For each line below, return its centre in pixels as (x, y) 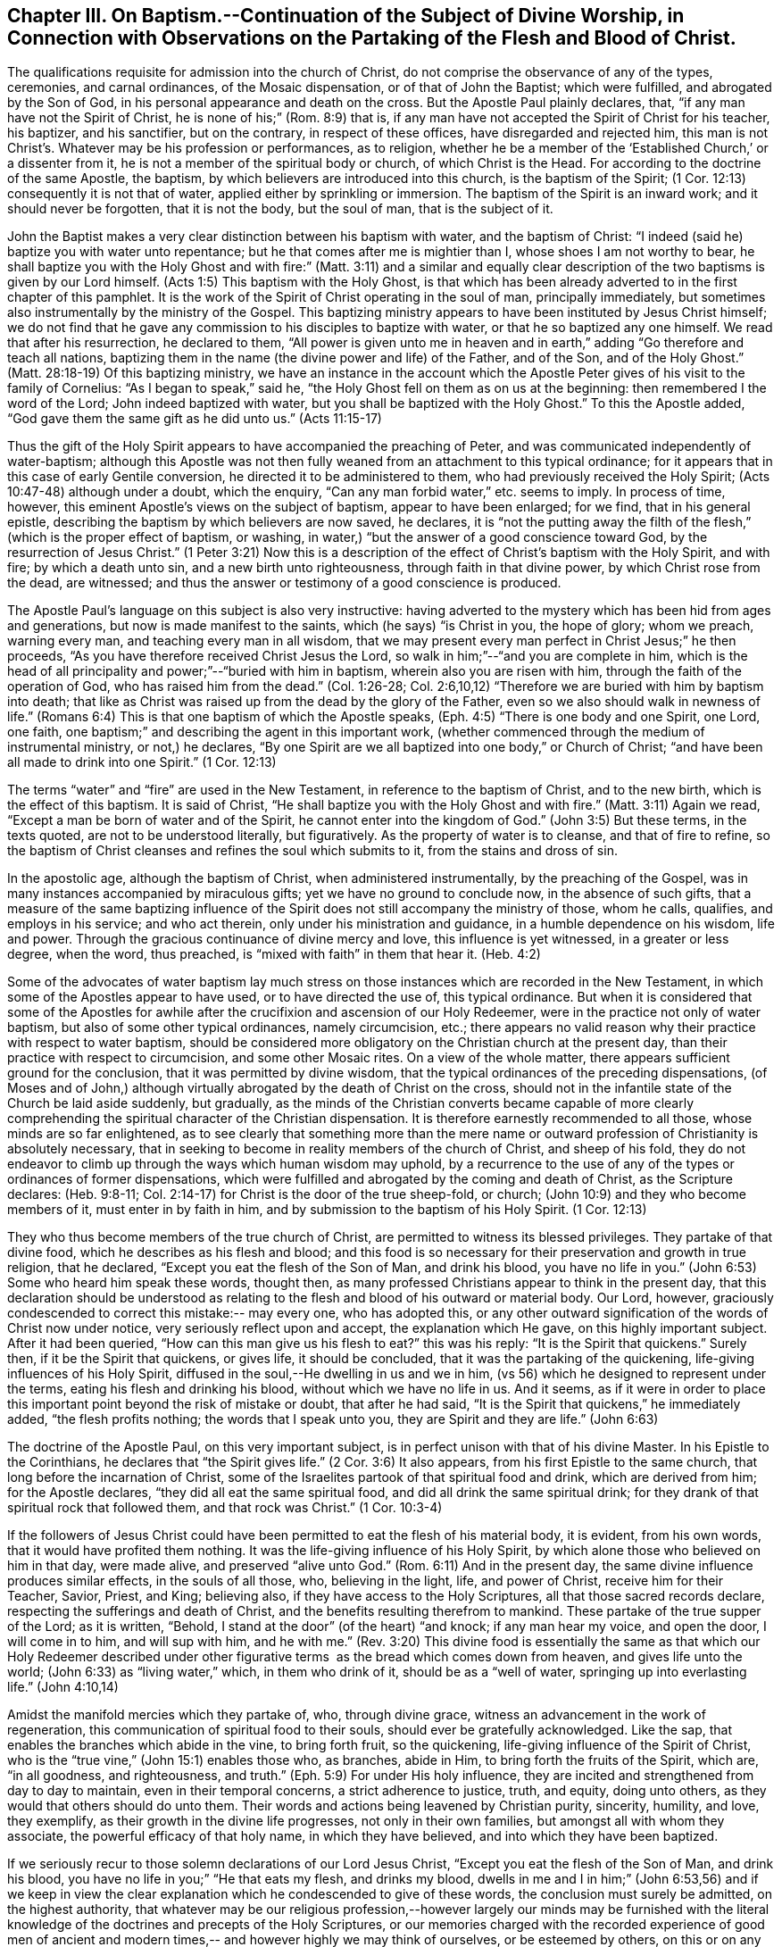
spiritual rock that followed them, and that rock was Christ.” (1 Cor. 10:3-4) (225, 1508)
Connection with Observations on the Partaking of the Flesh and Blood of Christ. (372, 38)
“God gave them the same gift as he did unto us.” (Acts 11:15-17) (195, 419)
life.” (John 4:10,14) (63, 1687)
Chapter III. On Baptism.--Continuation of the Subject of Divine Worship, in (346, 16)
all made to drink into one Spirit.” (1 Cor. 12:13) (142, 762)
